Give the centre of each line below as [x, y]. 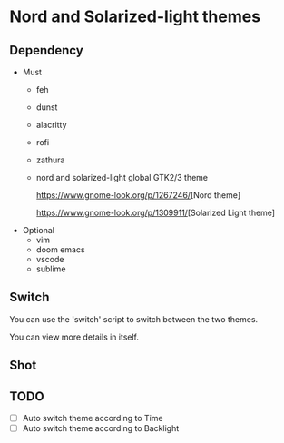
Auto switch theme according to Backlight [101, 428]
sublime [51, 269]
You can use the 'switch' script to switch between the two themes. [134, 319]
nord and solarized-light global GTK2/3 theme [122, 177]
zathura [50, 160]
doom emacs [60, 250]
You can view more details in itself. [74, 337]
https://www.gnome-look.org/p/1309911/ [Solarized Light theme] [155, 212]
